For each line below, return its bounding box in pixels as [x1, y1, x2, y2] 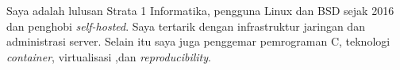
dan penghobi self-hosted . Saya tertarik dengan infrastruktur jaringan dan [6, 17, 365, 34]
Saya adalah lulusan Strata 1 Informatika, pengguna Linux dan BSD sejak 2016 [6, 2, 394, 18]
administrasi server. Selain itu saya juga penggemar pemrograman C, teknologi [6, 33, 390, 50]
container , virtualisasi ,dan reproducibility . [6, 48, 211, 64]
